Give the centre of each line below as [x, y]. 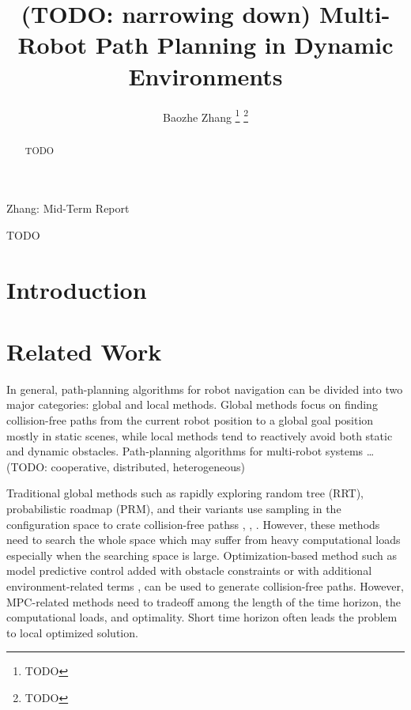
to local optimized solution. [72, 632]
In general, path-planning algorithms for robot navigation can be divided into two [205, 389]
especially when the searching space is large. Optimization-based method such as [202, 555]
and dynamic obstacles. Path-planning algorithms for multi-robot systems [185, 451]
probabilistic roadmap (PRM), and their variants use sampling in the [174, 509]
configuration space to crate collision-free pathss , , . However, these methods [193, 524]
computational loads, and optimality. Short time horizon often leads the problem [202, 617]
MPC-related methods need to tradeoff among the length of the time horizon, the [204, 601]
